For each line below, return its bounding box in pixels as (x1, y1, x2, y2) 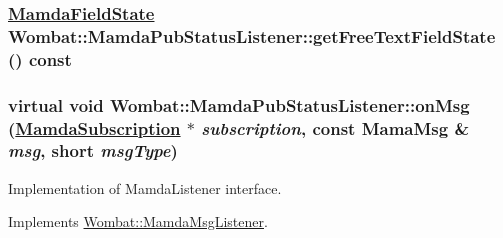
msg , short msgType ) (8, 138, 178, 163)
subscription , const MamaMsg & (201, 115, 470, 140)
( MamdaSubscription (8, 115, 181, 140)
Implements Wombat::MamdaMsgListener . (8, 211, 268, 232)
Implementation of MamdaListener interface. (8, 177, 282, 198)
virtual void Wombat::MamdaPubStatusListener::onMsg (8, 92, 470, 117)
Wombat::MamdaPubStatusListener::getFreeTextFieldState (8, 23, 496, 48)
